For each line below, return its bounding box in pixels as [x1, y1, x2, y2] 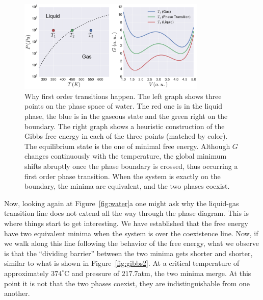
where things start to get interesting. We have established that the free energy [4, 218, 248, 228]
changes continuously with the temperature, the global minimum [24, 151, 227, 161]
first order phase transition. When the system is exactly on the [24, 170, 221, 181]
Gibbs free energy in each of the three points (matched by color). [24, 131, 228, 141]
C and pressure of [64, 267, 120, 278]
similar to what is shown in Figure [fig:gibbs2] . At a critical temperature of [4, 258, 240, 268]
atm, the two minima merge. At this [138, 267, 251, 278]
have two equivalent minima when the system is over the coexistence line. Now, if [4, 228, 258, 238]
